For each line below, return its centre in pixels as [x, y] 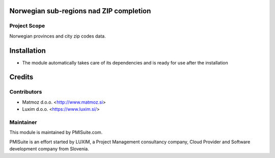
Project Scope [27, 26]
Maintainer [23, 122]
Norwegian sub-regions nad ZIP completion [80, 11]
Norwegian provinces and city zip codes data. [58, 36]
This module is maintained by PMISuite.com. [56, 133]
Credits [21, 77]
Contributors [26, 92]
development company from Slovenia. [49, 149]
